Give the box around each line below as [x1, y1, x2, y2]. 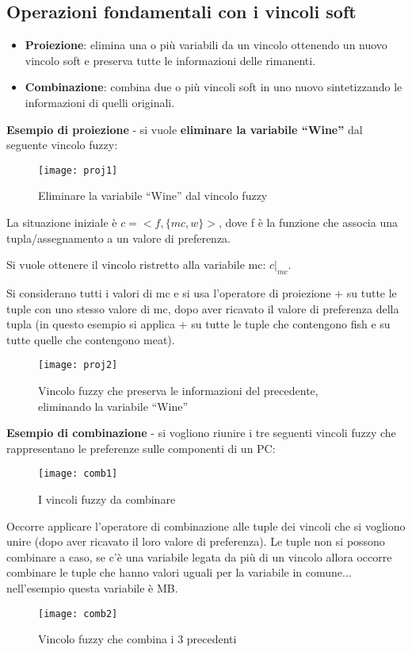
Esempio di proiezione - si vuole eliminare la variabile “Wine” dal [6, 121, 363, 137]
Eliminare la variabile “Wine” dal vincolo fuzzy [38, 187, 268, 204]
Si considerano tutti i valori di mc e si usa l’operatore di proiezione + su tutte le [6, 285, 397, 301]
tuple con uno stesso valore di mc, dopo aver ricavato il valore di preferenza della [6, 300, 399, 316]
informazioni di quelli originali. [25, 94, 175, 110]
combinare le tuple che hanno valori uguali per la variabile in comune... [6, 564, 352, 581]
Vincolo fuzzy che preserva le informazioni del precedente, [38, 382, 319, 399]
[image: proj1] [38, 164, 118, 176]
